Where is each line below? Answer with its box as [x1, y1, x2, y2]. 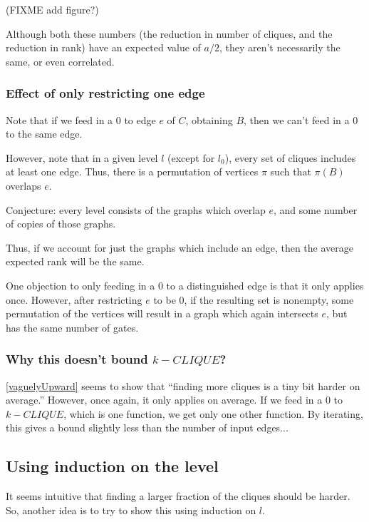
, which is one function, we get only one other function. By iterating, [63, 406, 363, 421]
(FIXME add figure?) [6, 2, 99, 16]
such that [270, 164, 311, 179]
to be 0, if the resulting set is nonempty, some [153, 292, 354, 307]
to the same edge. [6, 126, 83, 141]
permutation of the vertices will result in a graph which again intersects [6, 306, 318, 321]
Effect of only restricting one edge [6, 84, 205, 102]
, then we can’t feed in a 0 [244, 112, 358, 127]
